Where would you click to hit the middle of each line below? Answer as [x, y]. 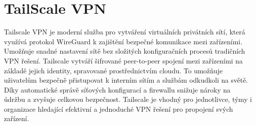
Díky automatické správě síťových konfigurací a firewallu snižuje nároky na [117, 89]
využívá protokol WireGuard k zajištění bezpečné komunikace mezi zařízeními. [123, 41]
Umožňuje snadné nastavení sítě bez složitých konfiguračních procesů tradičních [125, 51]
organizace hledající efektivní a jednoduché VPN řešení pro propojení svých [119, 109]
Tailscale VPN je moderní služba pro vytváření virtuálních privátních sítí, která [125, 32]
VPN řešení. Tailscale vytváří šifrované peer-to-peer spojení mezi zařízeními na [123, 60]
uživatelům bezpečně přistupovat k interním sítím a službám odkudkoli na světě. [126, 80]
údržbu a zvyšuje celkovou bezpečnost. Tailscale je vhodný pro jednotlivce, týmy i [128, 99]
